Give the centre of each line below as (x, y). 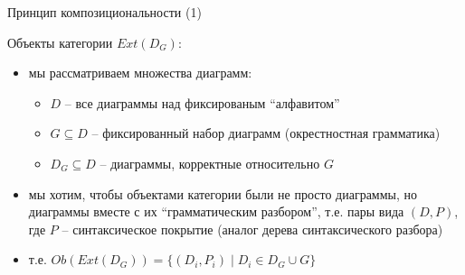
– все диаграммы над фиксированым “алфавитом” (202, 102)
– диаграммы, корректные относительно (210, 163)
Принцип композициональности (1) (104, 12)
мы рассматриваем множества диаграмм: (140, 73)
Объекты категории (60, 42)
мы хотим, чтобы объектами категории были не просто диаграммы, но (223, 193)
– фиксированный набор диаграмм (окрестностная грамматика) (266, 133)
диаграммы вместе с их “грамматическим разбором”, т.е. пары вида (216, 211)
